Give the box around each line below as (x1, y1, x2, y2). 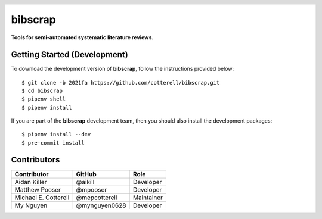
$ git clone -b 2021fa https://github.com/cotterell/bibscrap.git (21, 79, 220, 86)
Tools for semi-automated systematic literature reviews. (11, 34, 154, 41)
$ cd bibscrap (21, 87, 63, 94)
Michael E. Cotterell (14, 193, 70, 202)
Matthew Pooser (14, 185, 61, 193)
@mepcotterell (76, 193, 117, 202)
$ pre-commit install (21, 139, 85, 146)
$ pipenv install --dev (21, 131, 91, 138)
